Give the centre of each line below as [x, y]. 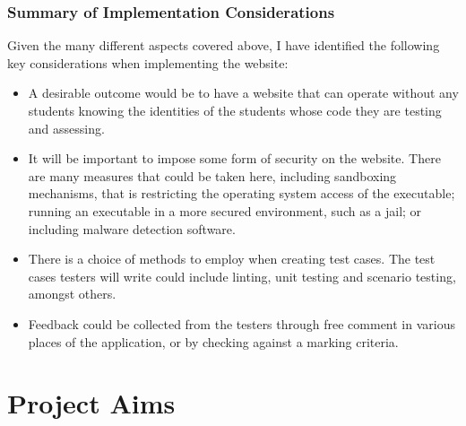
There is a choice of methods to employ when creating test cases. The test [232, 259]
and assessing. [66, 128]
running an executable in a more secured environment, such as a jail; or [225, 210]
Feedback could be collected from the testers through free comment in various [242, 323]
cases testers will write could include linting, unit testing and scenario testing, [242, 276]
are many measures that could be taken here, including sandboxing [212, 175]
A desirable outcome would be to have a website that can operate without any [243, 93]
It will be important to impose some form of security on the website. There [234, 158]
